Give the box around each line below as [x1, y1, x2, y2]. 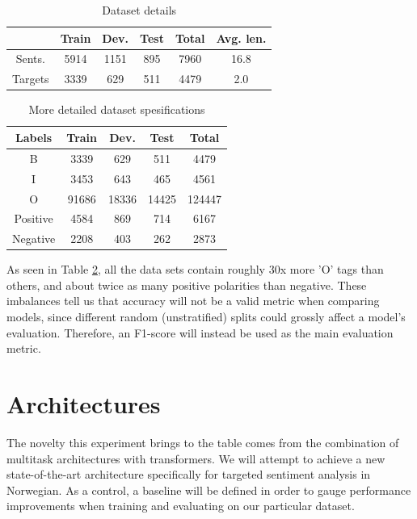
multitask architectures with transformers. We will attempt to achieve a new [6, 450, 385, 467]
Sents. [15, 50, 45, 67]
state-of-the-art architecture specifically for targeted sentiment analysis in [6, 466, 371, 483]
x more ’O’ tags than [280, 261, 384, 278]
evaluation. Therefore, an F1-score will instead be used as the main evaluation [6, 324, 394, 341]
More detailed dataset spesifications [28, 101, 205, 118]
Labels [15, 128, 53, 145]
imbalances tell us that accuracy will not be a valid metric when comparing [6, 292, 380, 309]
